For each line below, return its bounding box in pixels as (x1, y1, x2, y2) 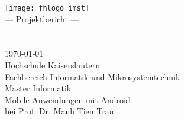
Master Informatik (5, 82, 72, 94)
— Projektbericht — (5, 12, 79, 25)
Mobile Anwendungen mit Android (5, 93, 131, 105)
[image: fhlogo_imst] (5, 4, 90, 12)
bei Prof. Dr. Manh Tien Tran (5, 105, 114, 117)
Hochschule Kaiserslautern (5, 59, 100, 71)
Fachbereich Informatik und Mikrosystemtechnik (5, 70, 180, 82)
